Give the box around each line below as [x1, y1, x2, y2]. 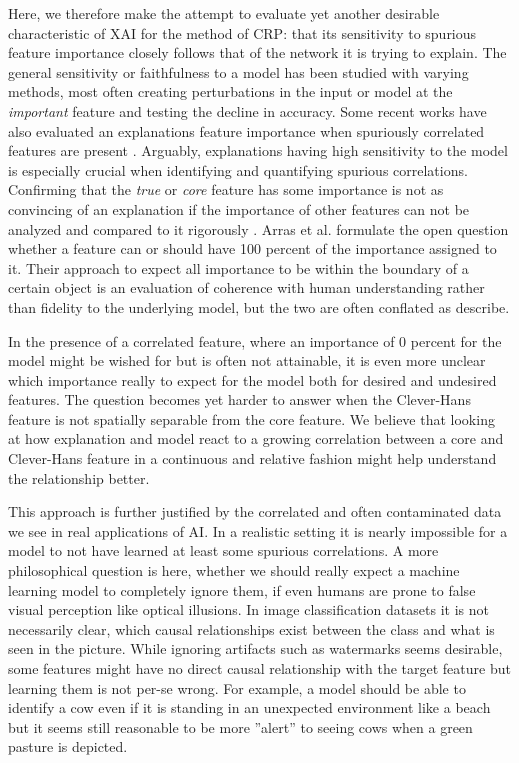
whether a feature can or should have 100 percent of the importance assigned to [8, 238, 497, 259]
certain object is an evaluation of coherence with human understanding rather [8, 277, 485, 298]
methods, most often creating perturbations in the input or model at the [8, 81, 453, 102]
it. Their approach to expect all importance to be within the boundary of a [8, 257, 469, 278]
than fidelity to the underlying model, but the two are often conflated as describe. [8, 296, 510, 317]
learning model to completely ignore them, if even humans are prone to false [8, 579, 476, 600]
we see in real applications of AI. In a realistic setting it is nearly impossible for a [8, 520, 508, 541]
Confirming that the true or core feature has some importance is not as [8, 179, 444, 200]
